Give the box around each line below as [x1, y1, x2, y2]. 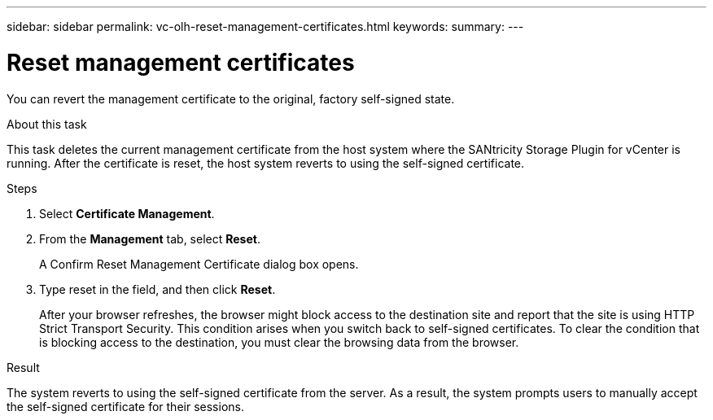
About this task [7, 116, 87, 131]
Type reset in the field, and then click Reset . [39, 282, 276, 296]
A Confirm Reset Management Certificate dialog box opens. [39, 256, 359, 271]
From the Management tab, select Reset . [39, 231, 260, 246]
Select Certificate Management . [39, 206, 215, 221]
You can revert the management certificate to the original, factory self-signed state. [7, 91, 455, 106]
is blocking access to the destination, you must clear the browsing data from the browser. [39, 335, 519, 349]
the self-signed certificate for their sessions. [7, 399, 244, 413]
